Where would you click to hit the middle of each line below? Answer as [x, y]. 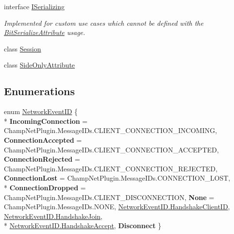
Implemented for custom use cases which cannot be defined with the [104, 23]
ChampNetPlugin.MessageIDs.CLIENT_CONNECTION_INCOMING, [110, 130]
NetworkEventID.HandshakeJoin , [53, 216]
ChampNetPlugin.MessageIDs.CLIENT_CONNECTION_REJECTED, [111, 168]
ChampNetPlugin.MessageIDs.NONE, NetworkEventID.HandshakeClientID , [117, 207]
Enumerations [40, 91]
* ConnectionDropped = [45, 187]
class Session [23, 48]
